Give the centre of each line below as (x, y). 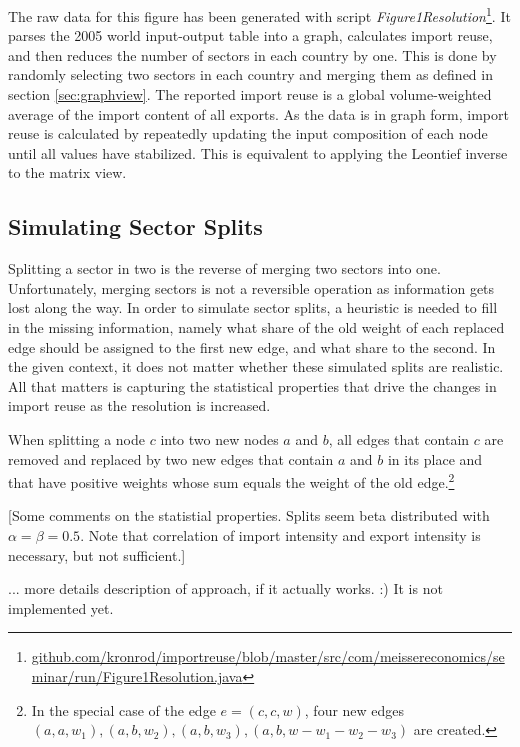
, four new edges (354, 709)
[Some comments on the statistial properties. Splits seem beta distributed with (249, 515)
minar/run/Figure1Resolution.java (137, 675)
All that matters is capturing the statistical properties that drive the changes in (252, 385)
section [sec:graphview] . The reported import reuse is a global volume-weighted (250, 94)
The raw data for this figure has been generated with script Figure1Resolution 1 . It (259, 14)
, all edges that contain (399, 438)
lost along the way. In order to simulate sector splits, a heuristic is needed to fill (253, 307)
